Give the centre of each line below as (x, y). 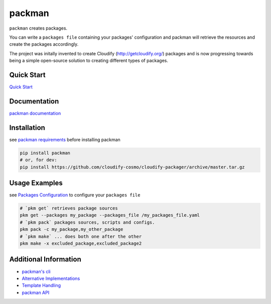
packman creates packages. (38, 28)
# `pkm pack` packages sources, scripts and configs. (87, 222)
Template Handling (41, 285)
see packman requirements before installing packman (65, 139)
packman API (36, 292)
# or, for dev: (38, 160)
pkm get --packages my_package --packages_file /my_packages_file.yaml (110, 215)
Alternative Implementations (51, 278)
